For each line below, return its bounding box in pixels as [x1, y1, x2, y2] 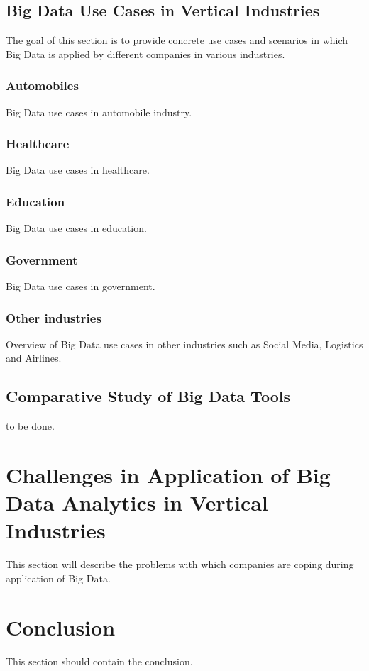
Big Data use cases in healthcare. [6, 162, 150, 177]
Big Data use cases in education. [6, 221, 147, 235]
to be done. [6, 418, 55, 433]
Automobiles [6, 77, 79, 94]
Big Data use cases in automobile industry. [6, 104, 192, 119]
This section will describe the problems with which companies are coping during [6, 557, 354, 572]
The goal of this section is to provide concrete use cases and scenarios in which [6, 33, 348, 48]
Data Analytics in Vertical [6, 488, 268, 517]
